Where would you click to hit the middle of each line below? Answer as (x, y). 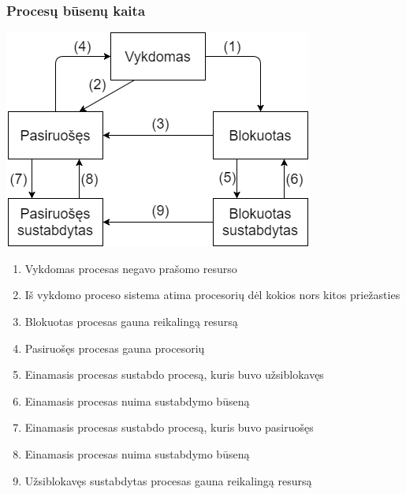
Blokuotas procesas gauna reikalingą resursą (131, 321)
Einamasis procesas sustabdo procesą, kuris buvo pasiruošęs (169, 427)
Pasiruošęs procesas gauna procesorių (115, 348)
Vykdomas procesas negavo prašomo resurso (131, 268)
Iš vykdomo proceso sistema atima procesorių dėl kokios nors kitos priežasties (212, 295)
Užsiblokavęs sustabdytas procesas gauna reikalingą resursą (168, 480)
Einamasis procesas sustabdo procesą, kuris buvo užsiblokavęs (174, 374)
